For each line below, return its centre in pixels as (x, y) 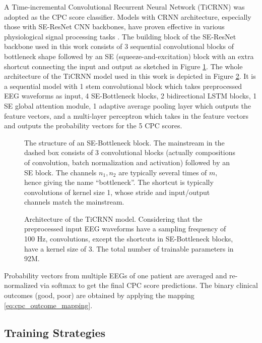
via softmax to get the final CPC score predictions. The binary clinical (149, 285)
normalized (21, 285)
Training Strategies (55, 332)
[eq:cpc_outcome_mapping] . (48, 305)
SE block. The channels (60, 172)
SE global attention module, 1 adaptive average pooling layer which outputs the (127, 105)
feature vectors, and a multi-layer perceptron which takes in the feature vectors (126, 115)
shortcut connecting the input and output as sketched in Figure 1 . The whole (123, 66)
